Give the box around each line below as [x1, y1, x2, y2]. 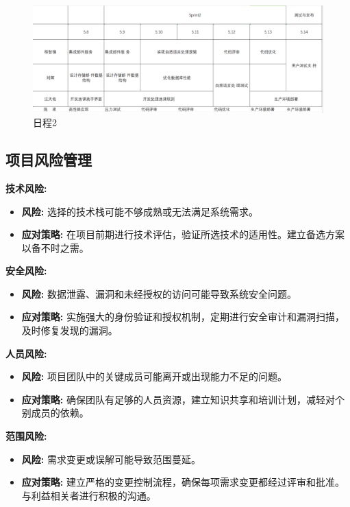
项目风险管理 [5, 149, 92, 170]
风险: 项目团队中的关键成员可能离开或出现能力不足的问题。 [21, 369, 287, 384]
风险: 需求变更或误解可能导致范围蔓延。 [21, 451, 201, 466]
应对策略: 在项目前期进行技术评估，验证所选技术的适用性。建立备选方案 [21, 227, 345, 241]
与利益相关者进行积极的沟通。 [21, 488, 156, 502]
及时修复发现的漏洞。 [21, 323, 118, 338]
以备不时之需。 [21, 240, 89, 255]
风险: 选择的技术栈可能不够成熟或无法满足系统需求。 [21, 204, 258, 218]
